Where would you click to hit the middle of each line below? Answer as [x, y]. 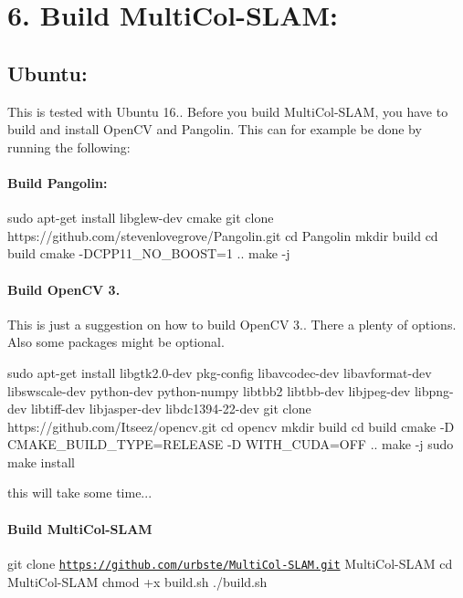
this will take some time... [80, 493]
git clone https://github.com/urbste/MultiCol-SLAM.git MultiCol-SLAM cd [230, 563]
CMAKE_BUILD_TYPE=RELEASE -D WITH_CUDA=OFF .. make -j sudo [231, 444]
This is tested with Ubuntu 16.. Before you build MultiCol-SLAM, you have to [228, 111]
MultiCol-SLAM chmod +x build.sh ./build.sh [137, 581]
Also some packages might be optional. [116, 342]
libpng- [434, 390]
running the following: [69, 147]
